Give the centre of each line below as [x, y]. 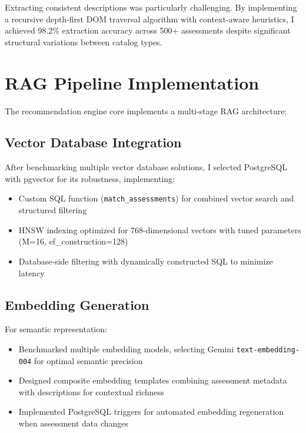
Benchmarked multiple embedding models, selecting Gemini [126, 348]
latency [31, 272]
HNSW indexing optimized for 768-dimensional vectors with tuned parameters [160, 229]
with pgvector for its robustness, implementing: [90, 178]
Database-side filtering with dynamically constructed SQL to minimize [146, 261]
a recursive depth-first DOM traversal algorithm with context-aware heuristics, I [149, 19]
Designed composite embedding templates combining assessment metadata [153, 380]
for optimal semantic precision [88, 360]
